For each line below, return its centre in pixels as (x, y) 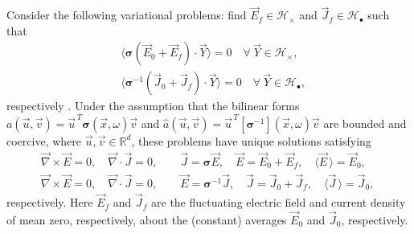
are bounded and (365, 123)
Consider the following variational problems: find (127, 15)
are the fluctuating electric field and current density (279, 202)
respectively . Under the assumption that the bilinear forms (153, 106)
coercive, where (44, 140)
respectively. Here (50, 202)
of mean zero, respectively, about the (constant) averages (147, 219)
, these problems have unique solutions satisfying (251, 140)
